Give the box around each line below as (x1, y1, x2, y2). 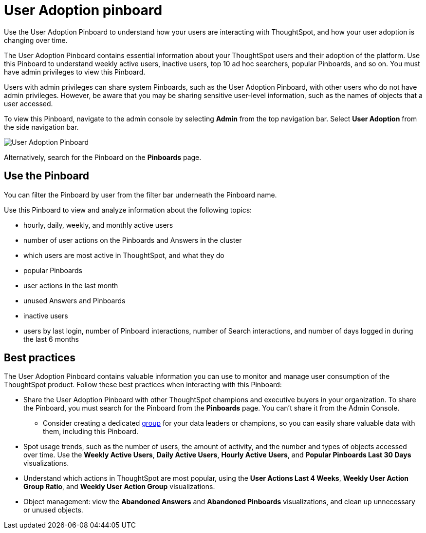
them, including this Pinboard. (43, 427, 139, 436)
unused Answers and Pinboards (23, 296, 126, 305)
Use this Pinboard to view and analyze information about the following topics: (4, 205, 252, 214)
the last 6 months (23, 335, 79, 343)
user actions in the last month (23, 281, 118, 290)
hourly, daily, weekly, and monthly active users (23, 220, 173, 229)
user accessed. (4, 99, 53, 108)
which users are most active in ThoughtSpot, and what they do (23, 251, 224, 259)
